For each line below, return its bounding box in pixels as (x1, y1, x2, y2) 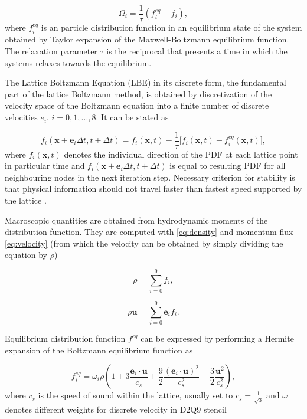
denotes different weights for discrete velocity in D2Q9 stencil (5, 403, 227, 415)
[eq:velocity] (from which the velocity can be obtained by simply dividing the (5, 237, 283, 249)
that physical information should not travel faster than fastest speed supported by (5, 182, 302, 195)
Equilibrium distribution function (5, 332, 126, 345)
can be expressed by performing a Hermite (141, 332, 294, 345)
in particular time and (5, 159, 85, 172)
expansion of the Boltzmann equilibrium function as (5, 343, 193, 356)
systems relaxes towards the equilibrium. (5, 56, 152, 68)
